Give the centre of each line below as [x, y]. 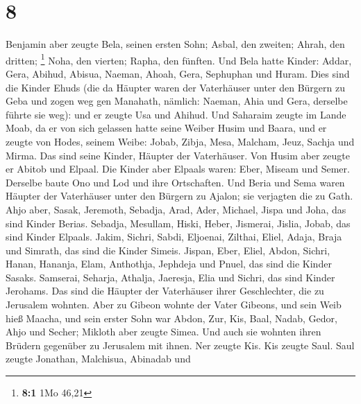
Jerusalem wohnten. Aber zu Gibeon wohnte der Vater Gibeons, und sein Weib [174, 305]
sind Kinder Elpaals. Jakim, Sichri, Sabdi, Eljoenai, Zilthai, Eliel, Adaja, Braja [174, 237]
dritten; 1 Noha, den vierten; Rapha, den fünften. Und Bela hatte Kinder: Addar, [179, 59]
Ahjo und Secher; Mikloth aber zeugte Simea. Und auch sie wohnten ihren [163, 332]
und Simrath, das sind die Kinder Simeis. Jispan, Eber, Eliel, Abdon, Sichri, [168, 250]
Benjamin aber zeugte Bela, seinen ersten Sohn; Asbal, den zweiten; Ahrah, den [175, 44]
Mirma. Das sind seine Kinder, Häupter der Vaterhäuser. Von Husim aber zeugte [178, 155]
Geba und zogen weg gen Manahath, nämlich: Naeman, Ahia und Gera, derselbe [177, 101]
